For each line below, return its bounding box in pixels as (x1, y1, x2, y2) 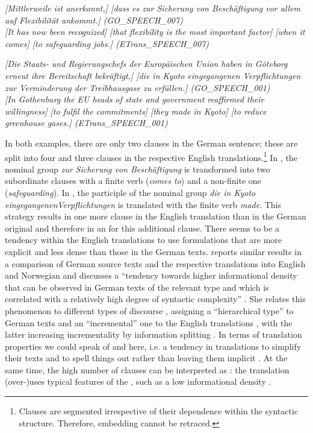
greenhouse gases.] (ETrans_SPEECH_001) (5, 116, 168, 129)
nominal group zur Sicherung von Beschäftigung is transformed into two (5, 162, 270, 175)
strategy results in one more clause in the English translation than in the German (5, 210, 306, 223)
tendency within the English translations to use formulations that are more (5, 233, 282, 246)
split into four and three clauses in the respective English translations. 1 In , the (5, 149, 297, 163)
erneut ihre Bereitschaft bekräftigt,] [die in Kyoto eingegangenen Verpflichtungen (5, 69, 301, 81)
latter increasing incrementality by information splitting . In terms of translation (5, 328, 302, 341)
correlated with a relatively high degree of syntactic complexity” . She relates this (5, 292, 306, 305)
